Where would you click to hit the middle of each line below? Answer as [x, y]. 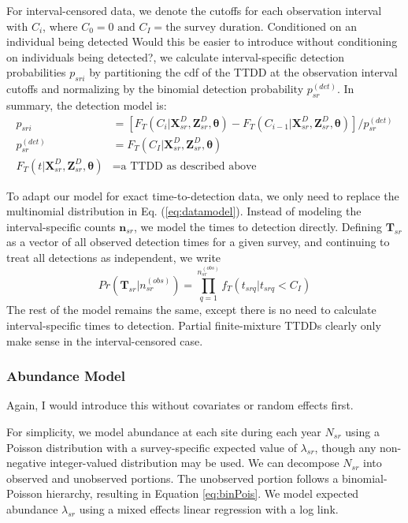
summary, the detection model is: [87, 105]
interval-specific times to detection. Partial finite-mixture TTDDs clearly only [194, 325]
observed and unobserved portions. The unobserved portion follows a [172, 478]
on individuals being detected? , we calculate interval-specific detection [176, 56]
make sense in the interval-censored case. [105, 340]
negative [26, 463]
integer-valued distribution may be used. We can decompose [195, 463]
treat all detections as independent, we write [114, 258]
